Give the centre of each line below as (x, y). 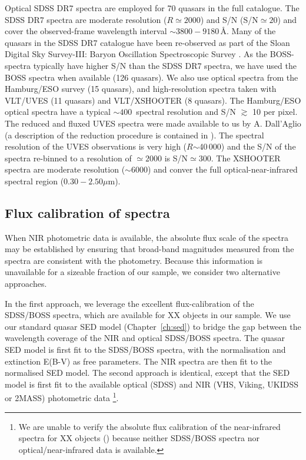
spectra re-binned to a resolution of (68, 158)
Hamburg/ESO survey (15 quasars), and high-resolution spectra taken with (141, 89)
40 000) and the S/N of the (247, 146)
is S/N (176, 158)
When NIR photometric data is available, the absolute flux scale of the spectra (147, 237)
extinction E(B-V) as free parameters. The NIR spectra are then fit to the (139, 361)
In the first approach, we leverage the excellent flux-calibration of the (129, 303)
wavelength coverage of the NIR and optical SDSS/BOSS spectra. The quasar (145, 338)
